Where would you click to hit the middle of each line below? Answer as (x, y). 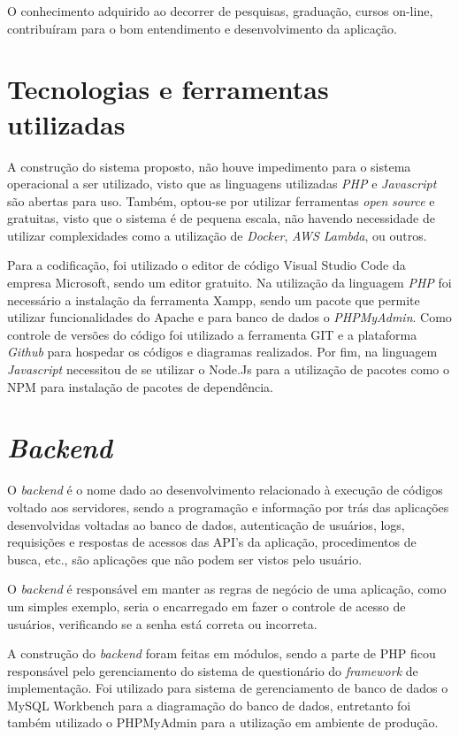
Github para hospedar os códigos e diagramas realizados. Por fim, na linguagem (222, 352)
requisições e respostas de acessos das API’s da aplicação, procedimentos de (212, 542)
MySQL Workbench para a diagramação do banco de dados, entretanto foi (209, 705)
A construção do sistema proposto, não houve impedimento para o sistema (209, 166)
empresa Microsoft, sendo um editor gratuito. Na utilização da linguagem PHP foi (229, 283)
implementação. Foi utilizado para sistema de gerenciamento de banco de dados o (228, 688)
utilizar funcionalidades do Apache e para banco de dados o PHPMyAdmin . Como (229, 317)
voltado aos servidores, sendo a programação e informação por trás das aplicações (228, 507)
